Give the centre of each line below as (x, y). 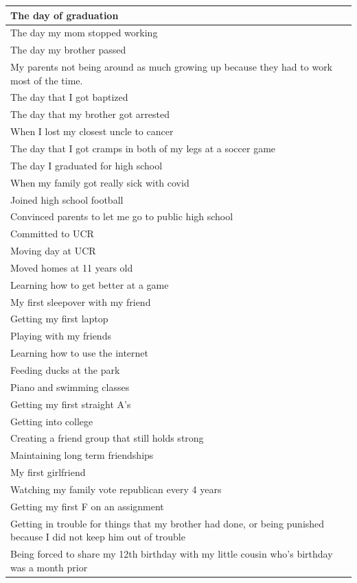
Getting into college (52, 421)
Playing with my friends (61, 336)
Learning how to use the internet (80, 353)
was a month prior (49, 567)
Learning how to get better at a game (90, 284)
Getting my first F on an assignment (87, 506)
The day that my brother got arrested (90, 114)
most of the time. (47, 80)
